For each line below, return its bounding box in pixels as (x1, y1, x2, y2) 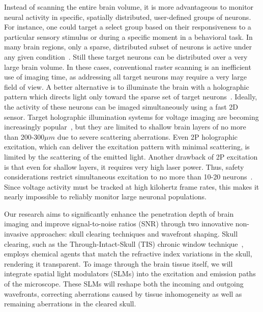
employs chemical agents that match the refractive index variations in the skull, (4, 248, 252, 259)
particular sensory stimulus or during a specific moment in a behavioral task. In (4, 31, 253, 42)
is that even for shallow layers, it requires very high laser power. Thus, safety (4, 161, 244, 172)
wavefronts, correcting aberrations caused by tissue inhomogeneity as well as (4, 288, 242, 299)
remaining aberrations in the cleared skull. (4, 298, 136, 309)
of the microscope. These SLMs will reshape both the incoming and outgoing (4, 278, 244, 289)
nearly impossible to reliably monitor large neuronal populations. (4, 191, 207, 202)
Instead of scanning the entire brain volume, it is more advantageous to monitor (4, 2, 254, 12)
